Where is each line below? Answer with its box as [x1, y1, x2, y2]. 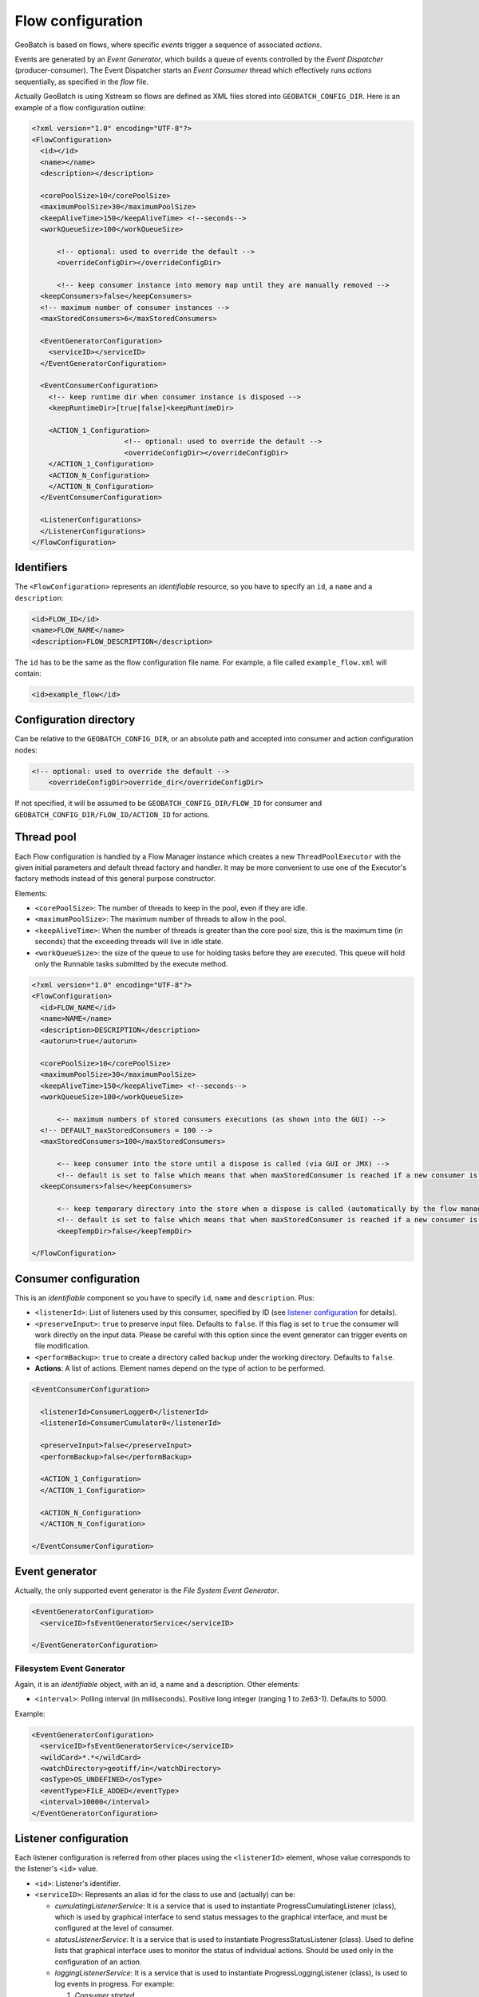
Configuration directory [14, 713, 136, 727]
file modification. [34, 1341, 90, 1351]
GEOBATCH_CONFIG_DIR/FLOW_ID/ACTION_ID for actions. [14, 809, 211, 819]
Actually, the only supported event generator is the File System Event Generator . [14, 1586, 279, 1595]
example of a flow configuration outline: [14, 102, 146, 112]
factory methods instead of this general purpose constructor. [14, 874, 216, 883]
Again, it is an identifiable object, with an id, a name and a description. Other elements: [14, 1680, 300, 1689]
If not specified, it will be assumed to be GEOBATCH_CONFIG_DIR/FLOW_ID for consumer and [14, 799, 323, 808]
